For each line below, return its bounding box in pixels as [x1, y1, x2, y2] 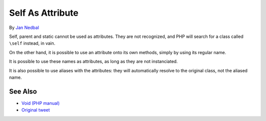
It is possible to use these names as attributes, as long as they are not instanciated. [9, 59, 178, 64]
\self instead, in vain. [9, 40, 56, 46]
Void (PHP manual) [21, 100, 60, 106]
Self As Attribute [9, 7, 79, 18]
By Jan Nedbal [9, 25, 39, 30]
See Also [9, 87, 37, 95]
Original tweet [21, 107, 50, 113]
